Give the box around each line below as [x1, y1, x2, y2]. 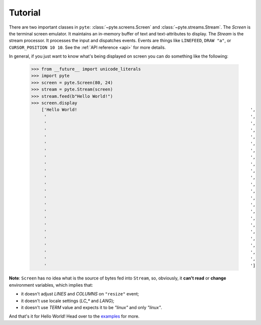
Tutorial [9, 7, 41, 18]
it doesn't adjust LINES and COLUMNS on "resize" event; [21, 291, 139, 297]
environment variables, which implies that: [9, 282, 93, 288]
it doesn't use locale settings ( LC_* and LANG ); [21, 298, 115, 304]
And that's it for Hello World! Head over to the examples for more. [9, 313, 140, 319]
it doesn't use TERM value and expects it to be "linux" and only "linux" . [21, 304, 162, 310]
